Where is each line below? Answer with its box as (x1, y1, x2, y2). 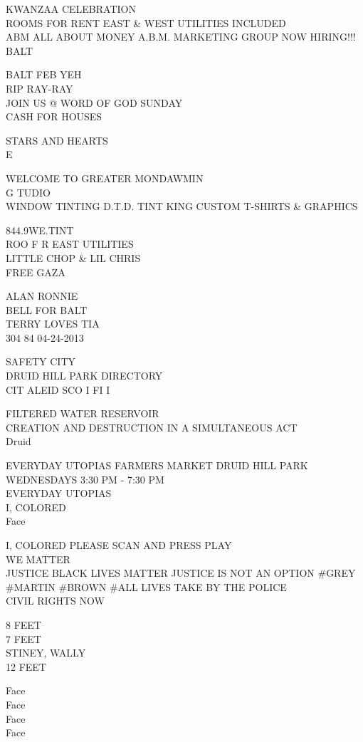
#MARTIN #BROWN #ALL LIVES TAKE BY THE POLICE (6, 579, 287, 594)
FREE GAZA (6, 264, 65, 279)
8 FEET (6, 617, 41, 632)
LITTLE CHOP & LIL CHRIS (6, 250, 141, 265)
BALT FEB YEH (6, 67, 82, 82)
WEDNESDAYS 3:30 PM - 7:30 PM (6, 471, 164, 486)
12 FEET (6, 659, 46, 674)
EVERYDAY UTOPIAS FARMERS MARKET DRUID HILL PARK (6, 458, 308, 473)
